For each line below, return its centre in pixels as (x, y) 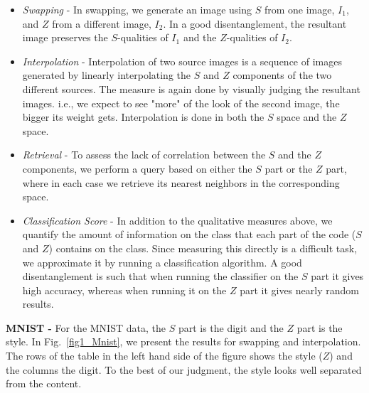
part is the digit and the (231, 327)
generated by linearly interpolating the (107, 75)
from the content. (44, 383)
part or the (289, 168)
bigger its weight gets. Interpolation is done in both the (143, 117)
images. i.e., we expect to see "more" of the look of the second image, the (181, 103)
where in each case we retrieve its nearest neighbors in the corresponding (181, 182)
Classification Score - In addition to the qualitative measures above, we (177, 220)
